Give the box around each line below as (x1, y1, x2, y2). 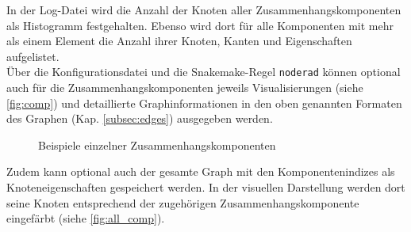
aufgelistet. (6, 48, 60, 64)
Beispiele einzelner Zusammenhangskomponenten (38, 136, 276, 153)
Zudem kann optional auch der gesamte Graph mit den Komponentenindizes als (6, 163, 395, 180)
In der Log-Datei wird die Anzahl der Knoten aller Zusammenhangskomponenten (6, 2, 401, 17)
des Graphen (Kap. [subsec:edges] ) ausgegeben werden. (6, 110, 273, 127)
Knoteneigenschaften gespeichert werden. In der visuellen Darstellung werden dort (6, 179, 405, 195)
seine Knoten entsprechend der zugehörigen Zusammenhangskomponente (6, 194, 359, 211)
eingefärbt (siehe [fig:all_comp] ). (6, 210, 165, 226)
